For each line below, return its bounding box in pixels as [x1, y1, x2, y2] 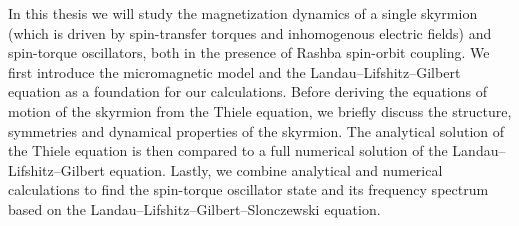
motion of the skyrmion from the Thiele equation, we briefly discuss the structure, [8, 100, 512, 121]
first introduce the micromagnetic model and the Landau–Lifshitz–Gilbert [8, 61, 461, 82]
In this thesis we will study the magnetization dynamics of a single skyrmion [8, 3, 478, 23]
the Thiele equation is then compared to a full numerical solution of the [8, 140, 448, 161]
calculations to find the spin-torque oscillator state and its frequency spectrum [8, 179, 489, 200]
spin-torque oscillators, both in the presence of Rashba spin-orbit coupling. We [8, 42, 490, 63]
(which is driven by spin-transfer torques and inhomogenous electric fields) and [8, 22, 492, 43]
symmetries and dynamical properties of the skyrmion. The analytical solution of [8, 120, 505, 141]
